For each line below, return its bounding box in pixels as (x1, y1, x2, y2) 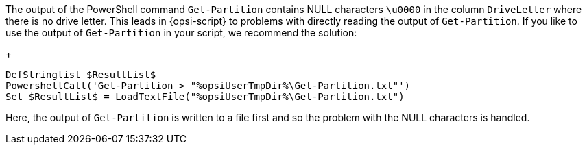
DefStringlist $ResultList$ (5, 69, 156, 80)
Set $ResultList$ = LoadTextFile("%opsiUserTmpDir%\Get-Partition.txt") (5, 91, 405, 102)
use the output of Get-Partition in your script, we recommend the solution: (5, 27, 357, 38)
